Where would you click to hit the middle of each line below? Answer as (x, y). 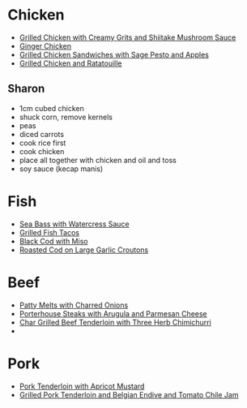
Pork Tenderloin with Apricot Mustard (82, 386)
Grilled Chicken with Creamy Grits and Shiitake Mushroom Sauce (128, 37)
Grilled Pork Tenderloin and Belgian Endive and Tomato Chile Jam (129, 394)
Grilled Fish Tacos (49, 232)
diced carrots (42, 134)
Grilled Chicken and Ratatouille (70, 63)
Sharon (26, 89)
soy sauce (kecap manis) (61, 169)
